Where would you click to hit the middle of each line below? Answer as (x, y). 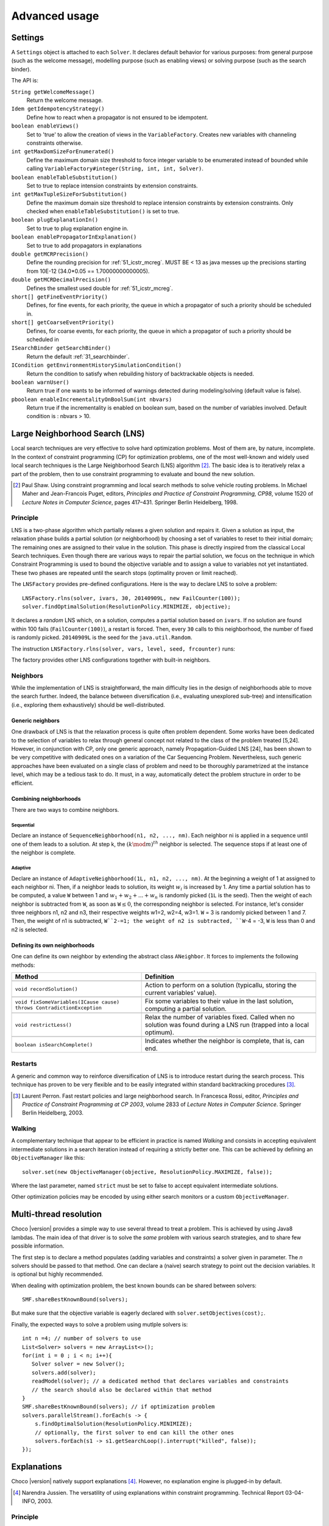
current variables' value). (181, 993)
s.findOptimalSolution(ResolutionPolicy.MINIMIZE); (113, 1424)
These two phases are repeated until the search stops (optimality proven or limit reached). (124, 573)
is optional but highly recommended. (57, 1274)
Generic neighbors (36, 720)
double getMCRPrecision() (50, 254)
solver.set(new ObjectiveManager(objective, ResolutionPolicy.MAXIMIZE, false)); (147, 1172)
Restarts (24, 1064)
